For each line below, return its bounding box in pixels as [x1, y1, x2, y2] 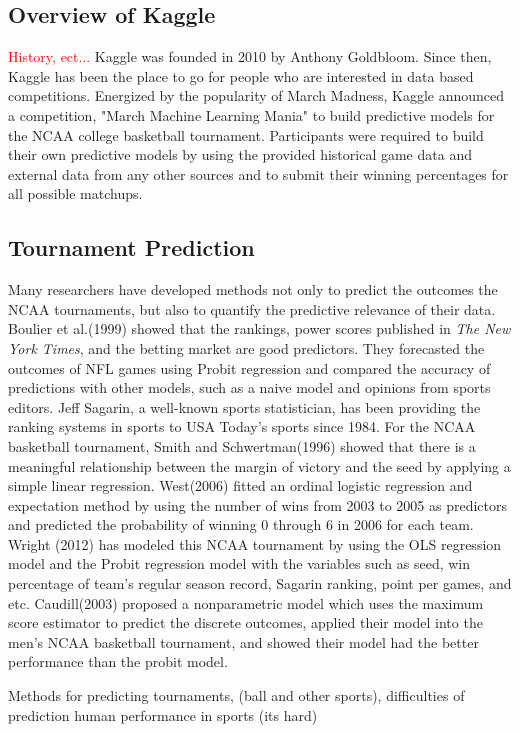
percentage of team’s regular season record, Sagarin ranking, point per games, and [8, 573, 512, 594]
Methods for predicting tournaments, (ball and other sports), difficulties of [8, 685, 465, 706]
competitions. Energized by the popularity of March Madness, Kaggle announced [8, 85, 505, 106]
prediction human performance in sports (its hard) [8, 704, 318, 725]
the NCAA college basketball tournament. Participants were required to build [8, 124, 484, 145]
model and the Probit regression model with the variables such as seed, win [8, 553, 471, 574]
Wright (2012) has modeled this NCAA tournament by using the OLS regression [8, 533, 502, 554]
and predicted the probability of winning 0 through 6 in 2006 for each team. [8, 514, 474, 535]
